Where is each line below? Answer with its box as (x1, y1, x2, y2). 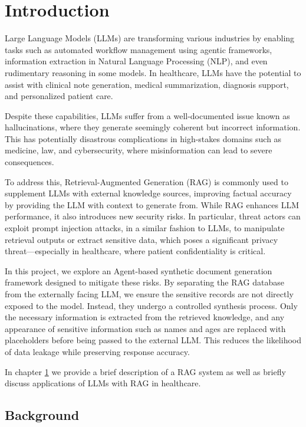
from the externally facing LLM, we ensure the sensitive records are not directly (5, 288, 294, 300)
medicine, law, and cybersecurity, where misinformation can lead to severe (5, 144, 272, 156)
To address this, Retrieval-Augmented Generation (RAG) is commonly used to (5, 175, 288, 188)
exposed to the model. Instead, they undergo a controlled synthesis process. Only (5, 299, 298, 311)
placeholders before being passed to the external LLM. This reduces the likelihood (5, 334, 301, 346)
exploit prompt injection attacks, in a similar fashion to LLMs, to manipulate (5, 222, 285, 234)
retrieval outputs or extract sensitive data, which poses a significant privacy (5, 233, 278, 245)
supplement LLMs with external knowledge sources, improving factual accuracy (5, 187, 292, 199)
